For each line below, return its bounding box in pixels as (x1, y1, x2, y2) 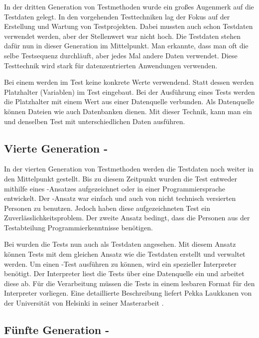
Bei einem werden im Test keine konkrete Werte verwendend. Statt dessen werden (4, 77, 254, 87)
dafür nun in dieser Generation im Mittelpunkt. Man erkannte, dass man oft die (4, 40, 249, 51)
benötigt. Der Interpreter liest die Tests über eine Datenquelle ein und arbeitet (4, 268, 245, 279)
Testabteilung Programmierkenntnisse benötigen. (4, 222, 153, 232)
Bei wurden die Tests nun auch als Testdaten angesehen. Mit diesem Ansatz (4, 239, 236, 249)
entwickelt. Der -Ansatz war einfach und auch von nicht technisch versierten (4, 193, 236, 203)
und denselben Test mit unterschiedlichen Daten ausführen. (4, 116, 185, 126)
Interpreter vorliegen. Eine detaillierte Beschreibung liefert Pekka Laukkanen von (4, 288, 252, 298)
